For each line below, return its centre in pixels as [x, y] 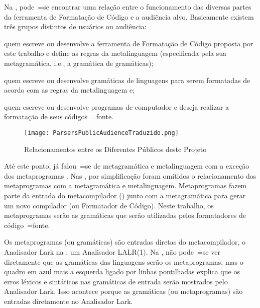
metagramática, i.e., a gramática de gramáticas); [79, 63]
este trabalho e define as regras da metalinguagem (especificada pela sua [115, 53]
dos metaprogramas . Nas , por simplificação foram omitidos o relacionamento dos [130, 175]
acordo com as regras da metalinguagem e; [70, 90]
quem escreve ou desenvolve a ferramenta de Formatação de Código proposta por [129, 43]
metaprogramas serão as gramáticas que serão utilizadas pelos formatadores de [125, 215]
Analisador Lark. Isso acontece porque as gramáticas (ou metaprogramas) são [123, 291]
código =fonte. [27, 225]
